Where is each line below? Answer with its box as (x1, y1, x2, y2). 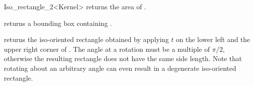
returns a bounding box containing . (4, 18, 112, 28)
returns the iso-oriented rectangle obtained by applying (4, 34, 169, 44)
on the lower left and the (176, 34, 250, 44)
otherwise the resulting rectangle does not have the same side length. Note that (4, 53, 242, 64)
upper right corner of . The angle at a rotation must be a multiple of (4, 43, 210, 54)
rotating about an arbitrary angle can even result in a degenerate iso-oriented (4, 63, 236, 73)
